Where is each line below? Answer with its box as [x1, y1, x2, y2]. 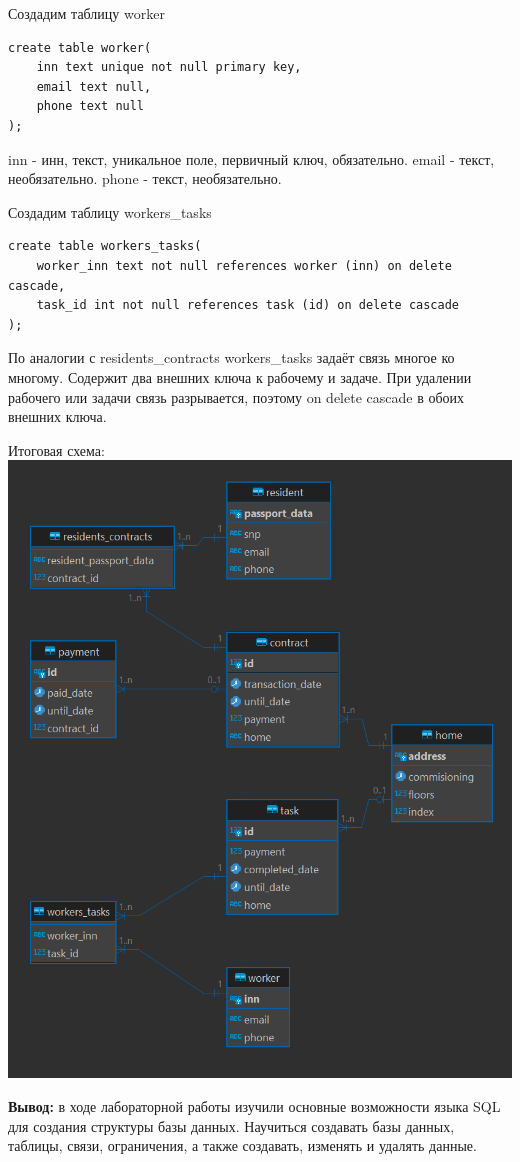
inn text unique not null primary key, [36, 60, 302, 75]
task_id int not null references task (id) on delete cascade [36, 298, 460, 313]
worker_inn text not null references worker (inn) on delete [36, 258, 452, 273]
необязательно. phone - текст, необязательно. [8, 168, 282, 189]
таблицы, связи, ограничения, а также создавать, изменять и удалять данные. [8, 1135, 477, 1156]
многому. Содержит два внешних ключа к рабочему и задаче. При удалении [8, 366, 472, 387]
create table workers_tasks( [8, 239, 202, 254]
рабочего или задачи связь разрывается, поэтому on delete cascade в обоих [8, 386, 465, 407]
